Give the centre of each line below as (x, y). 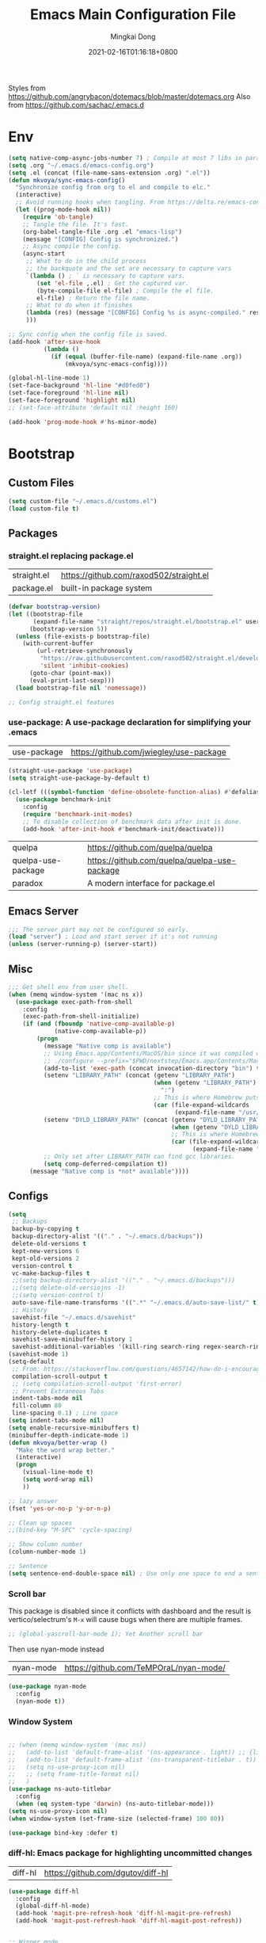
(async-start (44, 254)
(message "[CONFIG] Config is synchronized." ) (101, 239)
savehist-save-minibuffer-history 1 (72, 1340)
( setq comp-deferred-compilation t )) (106, 1164)
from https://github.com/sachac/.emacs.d (76, 105)
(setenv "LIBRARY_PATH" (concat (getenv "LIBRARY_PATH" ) (139, 1075)
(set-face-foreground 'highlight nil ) (72, 400)
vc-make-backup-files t (51, 1273)
